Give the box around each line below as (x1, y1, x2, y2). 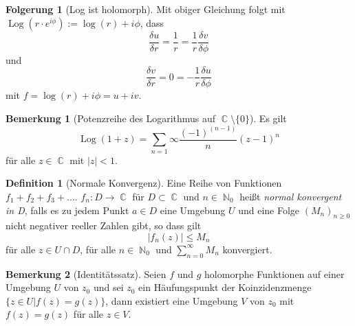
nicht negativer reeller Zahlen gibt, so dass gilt (6, 218, 202, 233)
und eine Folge (238, 202, 300, 217)
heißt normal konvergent (239, 189, 342, 203)
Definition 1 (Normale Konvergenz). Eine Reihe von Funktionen (6, 176, 282, 190)
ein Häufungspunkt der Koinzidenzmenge (138, 280, 312, 294)
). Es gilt (249, 110, 287, 125)
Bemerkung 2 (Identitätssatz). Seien (6, 266, 166, 281)
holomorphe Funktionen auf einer (204, 266, 345, 281)
